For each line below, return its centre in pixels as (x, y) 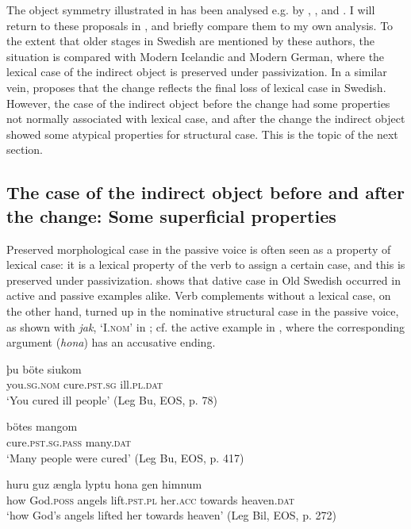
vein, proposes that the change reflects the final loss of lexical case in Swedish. (196, 87)
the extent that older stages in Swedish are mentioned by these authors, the (191, 41)
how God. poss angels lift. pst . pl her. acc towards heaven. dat (151, 499)
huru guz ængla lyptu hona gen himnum (104, 484)
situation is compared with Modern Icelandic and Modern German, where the (196, 56)
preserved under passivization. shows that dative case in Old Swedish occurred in (204, 280)
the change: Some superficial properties (171, 215)
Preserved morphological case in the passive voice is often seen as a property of (199, 249)
